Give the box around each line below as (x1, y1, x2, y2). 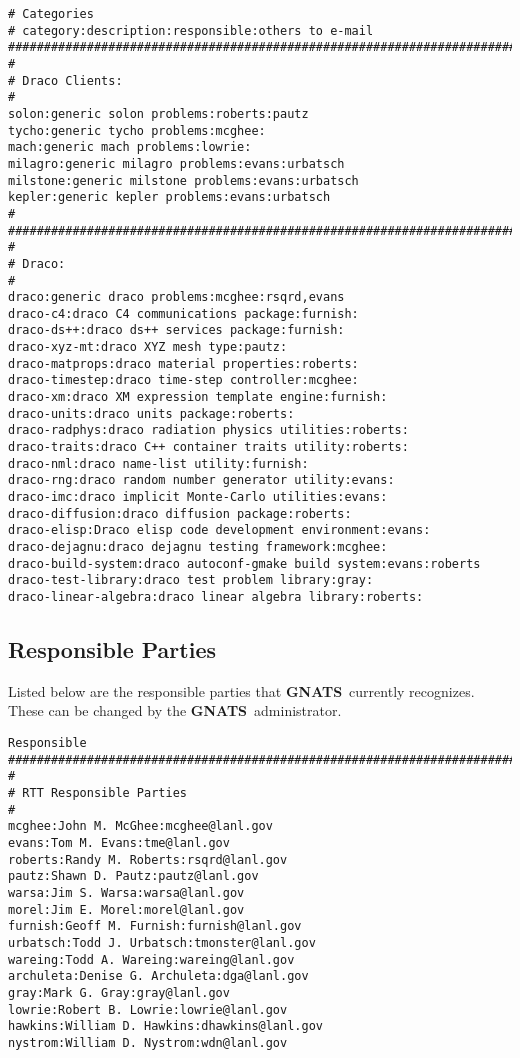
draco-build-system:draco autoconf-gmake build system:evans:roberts (8, 556, 481, 571)
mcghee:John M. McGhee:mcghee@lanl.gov (8, 819, 273, 834)
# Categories (8, 7, 94, 21)
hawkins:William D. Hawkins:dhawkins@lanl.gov (8, 1019, 323, 1034)
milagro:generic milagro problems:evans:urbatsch (8, 156, 345, 171)
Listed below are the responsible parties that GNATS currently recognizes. (8, 680, 475, 701)
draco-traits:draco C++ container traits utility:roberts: (8, 440, 409, 455)
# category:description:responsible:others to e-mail (8, 23, 374, 38)
